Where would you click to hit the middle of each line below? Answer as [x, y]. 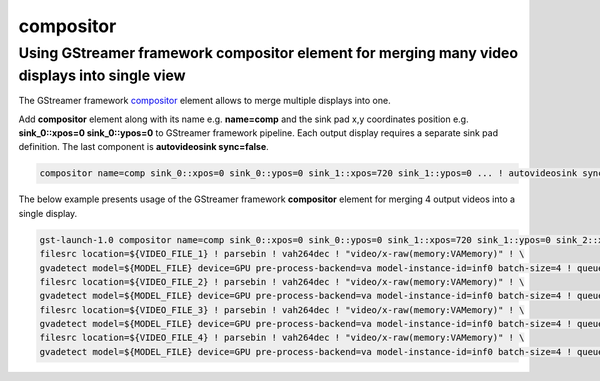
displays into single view [102, 75]
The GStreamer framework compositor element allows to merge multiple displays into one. [204, 101]
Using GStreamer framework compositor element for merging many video [268, 53]
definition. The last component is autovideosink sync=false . [143, 147]
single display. [48, 213]
